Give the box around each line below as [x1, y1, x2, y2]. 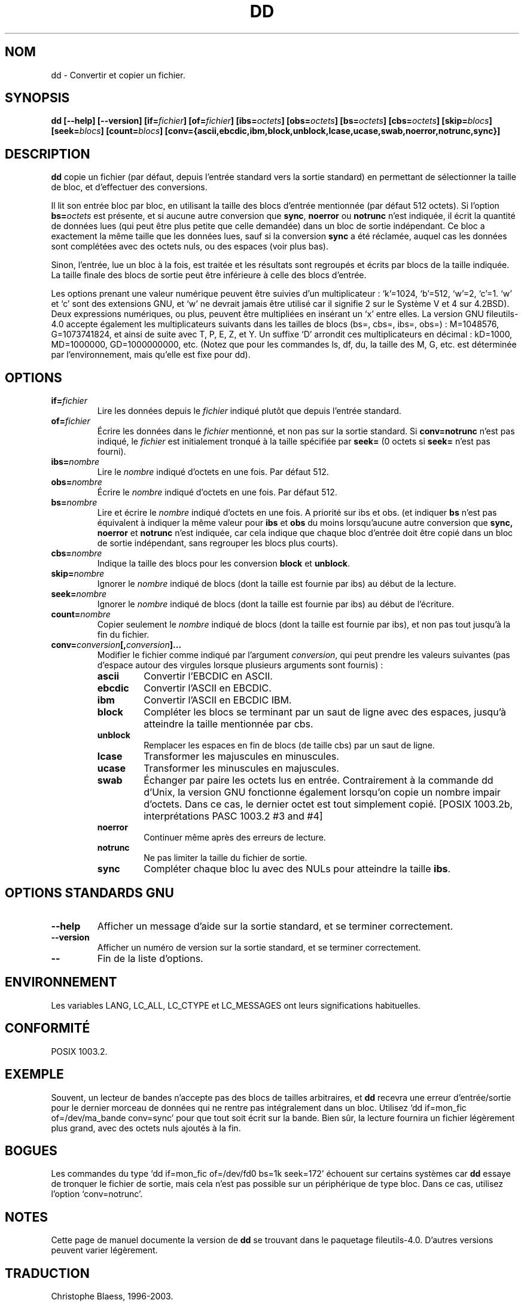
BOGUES [5, 1143, 57, 1158]
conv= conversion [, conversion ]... [51, 640, 182, 650]
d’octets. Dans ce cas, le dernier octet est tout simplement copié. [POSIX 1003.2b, [144, 798, 513, 811]
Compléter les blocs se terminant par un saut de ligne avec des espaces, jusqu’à [144, 706, 507, 719]
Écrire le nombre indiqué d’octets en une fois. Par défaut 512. [97, 487, 337, 498]
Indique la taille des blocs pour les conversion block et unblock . [97, 558, 350, 569]
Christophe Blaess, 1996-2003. [51, 1291, 173, 1302]
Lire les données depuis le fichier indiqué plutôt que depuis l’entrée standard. [97, 406, 401, 416]
